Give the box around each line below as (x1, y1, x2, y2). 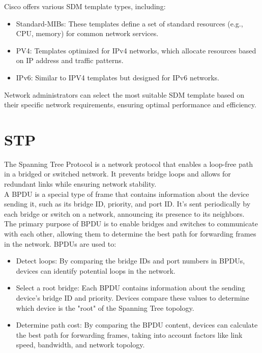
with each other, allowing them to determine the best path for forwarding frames (4, 228, 256, 239)
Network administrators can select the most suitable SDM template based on (4, 89, 245, 100)
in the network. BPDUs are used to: (4, 238, 117, 249)
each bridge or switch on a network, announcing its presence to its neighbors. (4, 208, 245, 219)
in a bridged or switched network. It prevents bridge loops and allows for (4, 168, 231, 179)
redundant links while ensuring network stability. (4, 179, 157, 189)
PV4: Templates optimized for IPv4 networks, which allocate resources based (16, 45, 256, 55)
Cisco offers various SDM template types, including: (4, 1, 166, 11)
